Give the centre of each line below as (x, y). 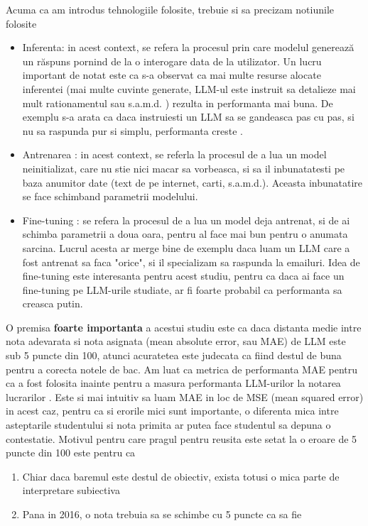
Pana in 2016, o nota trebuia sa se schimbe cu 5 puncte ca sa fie (162, 514)
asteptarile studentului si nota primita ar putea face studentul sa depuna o (168, 425)
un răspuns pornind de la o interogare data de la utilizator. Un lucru (172, 61)
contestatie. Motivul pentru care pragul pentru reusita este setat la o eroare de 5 (182, 438)
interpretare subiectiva (71, 490)
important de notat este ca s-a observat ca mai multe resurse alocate (172, 75)
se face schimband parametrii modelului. (110, 196)
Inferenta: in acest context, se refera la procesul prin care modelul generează (188, 47)
